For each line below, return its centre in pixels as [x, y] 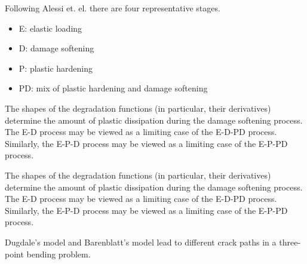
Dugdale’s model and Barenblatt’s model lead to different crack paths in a [141, 242]
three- [290, 242]
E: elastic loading [50, 28]
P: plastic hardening [56, 68]
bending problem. [59, 254]
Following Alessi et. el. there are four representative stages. [113, 8]
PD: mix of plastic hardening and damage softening [113, 88]
